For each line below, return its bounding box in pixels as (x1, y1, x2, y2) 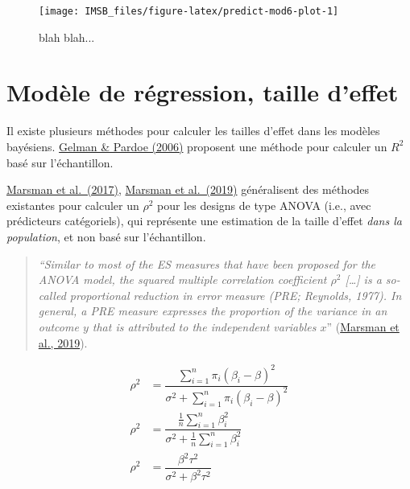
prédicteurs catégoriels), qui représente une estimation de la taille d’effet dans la (6, 212, 402, 229)
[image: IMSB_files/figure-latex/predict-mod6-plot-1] (39, 6, 339, 17)
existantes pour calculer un (6, 196, 139, 213)
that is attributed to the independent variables (92, 318, 317, 335)
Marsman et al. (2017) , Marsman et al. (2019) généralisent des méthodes (6, 181, 370, 198)
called (38, 286, 66, 303)
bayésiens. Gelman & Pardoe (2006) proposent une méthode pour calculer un (6, 138, 387, 154)
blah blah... (39, 28, 95, 45)
